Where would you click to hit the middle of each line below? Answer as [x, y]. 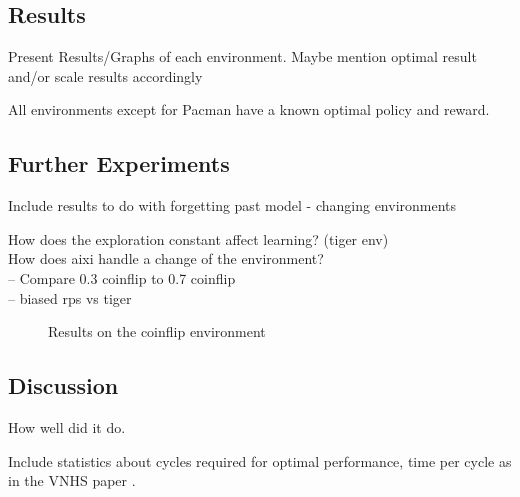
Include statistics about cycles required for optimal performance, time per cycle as [260, 460]
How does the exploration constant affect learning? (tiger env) [198, 238]
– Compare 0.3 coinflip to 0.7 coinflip [122, 277]
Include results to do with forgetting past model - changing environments [232, 205]
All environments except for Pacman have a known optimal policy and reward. [249, 109]
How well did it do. [67, 426]
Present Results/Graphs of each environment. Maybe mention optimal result [242, 56]
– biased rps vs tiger [70, 297]
